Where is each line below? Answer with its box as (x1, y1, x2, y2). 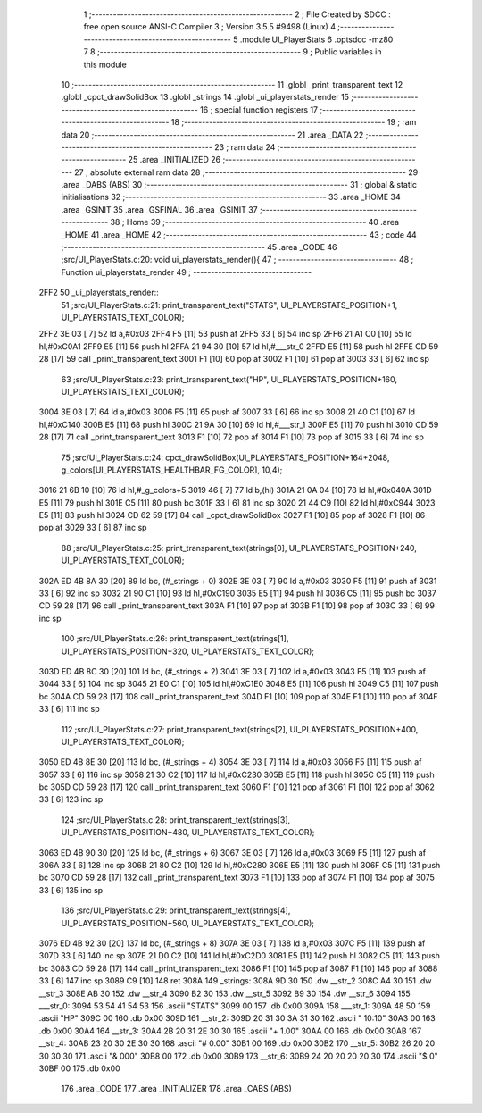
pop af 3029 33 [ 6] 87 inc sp (38, 523, 147, 533)
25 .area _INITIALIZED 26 (128, 155, 221, 165)
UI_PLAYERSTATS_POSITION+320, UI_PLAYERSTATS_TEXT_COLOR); (61, 646, 315, 657)
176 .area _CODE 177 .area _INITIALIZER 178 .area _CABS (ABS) (61, 1084, 292, 1094)
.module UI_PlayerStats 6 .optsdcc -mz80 (239, 34, 394, 45)
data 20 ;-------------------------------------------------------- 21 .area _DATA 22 (61, 130, 364, 140)
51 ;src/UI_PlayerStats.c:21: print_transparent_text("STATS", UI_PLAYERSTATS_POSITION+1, (61, 299, 398, 310)
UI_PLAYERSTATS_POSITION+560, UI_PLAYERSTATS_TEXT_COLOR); (61, 917, 314, 928)
